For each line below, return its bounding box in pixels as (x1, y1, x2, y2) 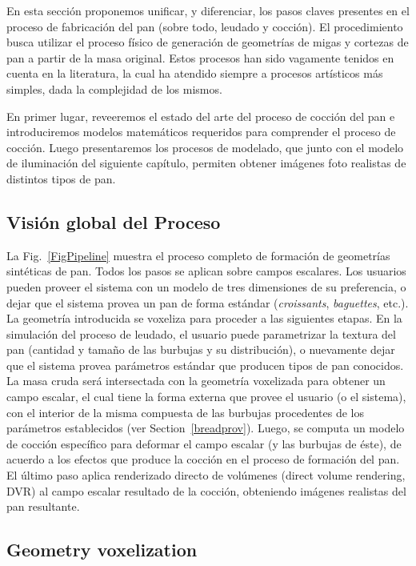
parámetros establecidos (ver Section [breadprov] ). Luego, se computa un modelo (6, 419, 405, 436)
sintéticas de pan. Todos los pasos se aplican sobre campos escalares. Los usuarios (6, 263, 406, 279)
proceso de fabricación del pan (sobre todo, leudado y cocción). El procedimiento (6, 18, 403, 34)
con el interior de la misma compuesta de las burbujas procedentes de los (6, 403, 365, 420)
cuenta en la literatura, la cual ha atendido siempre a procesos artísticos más (6, 65, 383, 82)
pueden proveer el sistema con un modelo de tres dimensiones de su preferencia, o (6, 278, 406, 295)
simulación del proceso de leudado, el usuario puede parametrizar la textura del (6, 325, 396, 342)
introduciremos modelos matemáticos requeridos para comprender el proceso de (6, 123, 396, 140)
